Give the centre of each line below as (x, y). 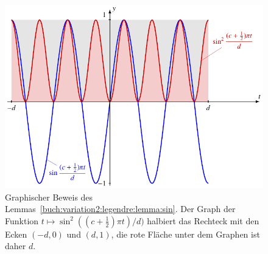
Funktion (22, 220)
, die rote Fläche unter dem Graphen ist (185, 234)
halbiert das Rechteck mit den (203, 220)
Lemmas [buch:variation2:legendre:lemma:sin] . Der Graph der (120, 209)
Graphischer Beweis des (49, 197)
